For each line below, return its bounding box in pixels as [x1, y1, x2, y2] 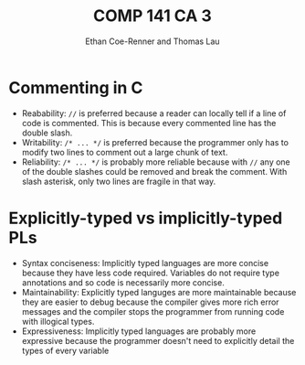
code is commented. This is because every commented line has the [21, 117, 277, 128]
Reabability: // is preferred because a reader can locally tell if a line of [21, 107, 287, 119]
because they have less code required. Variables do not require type [21, 267, 280, 278]
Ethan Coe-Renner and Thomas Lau [85, 36, 220, 47]
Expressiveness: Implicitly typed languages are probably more [21, 326, 257, 337]
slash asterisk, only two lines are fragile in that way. [21, 176, 216, 187]
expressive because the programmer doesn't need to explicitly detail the [21, 335, 295, 346]
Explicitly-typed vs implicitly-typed [8, 208, 283, 229]
